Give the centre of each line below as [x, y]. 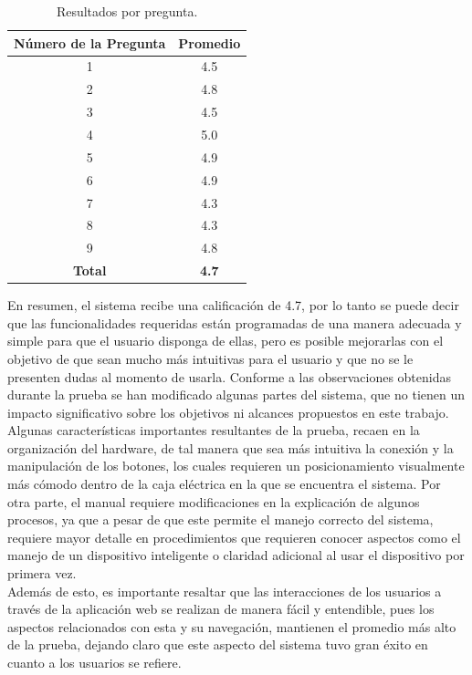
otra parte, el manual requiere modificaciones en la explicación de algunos [214, 501]
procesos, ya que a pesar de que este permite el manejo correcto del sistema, [220, 519]
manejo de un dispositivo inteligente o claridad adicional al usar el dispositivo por [236, 555]
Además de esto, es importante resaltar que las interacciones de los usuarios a [225, 591]
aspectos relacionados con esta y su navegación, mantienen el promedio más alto [232, 626]
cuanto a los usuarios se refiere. [94, 662]
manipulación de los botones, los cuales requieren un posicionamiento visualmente [236, 466]
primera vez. [42, 573]
